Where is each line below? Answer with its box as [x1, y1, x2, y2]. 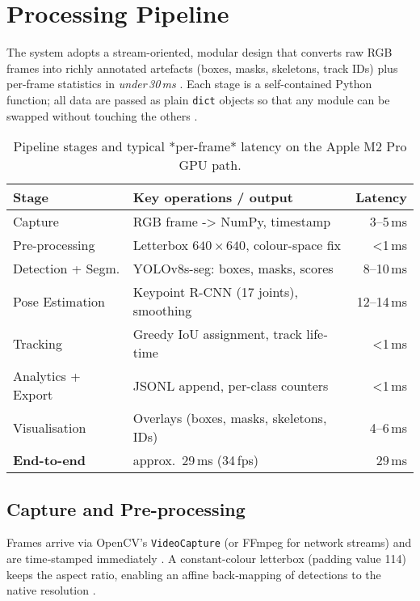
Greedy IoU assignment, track [132, 324, 302, 344]
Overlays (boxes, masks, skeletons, [132, 408, 327, 428]
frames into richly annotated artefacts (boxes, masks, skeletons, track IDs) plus [6, 59, 398, 76]
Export [13, 385, 53, 404]
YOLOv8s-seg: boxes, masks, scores [132, 259, 334, 278]
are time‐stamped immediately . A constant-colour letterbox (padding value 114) [6, 550, 406, 567]
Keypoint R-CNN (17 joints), [132, 282, 299, 302]
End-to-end [13, 451, 86, 470]
